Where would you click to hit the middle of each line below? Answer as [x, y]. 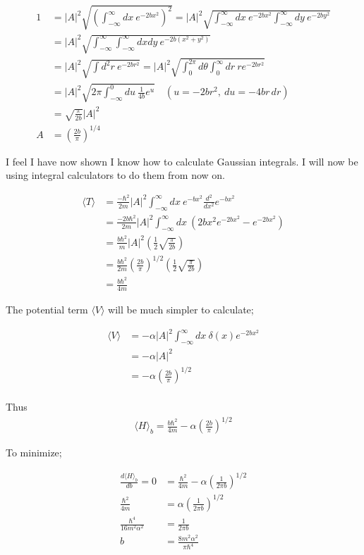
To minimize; [34, 453]
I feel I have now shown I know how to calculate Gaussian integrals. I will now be [182, 161]
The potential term [47, 310]
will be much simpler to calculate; [181, 310]
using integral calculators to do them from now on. [115, 175]
